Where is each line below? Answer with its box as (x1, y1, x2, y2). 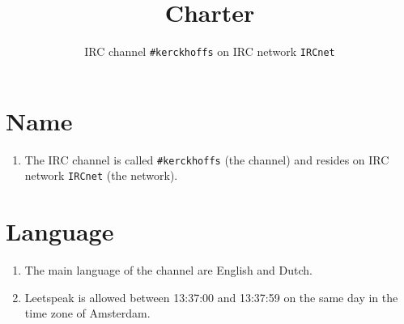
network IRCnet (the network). (24, 167, 178, 184)
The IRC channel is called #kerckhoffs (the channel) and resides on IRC (24, 151, 389, 168)
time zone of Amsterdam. (24, 305, 151, 322)
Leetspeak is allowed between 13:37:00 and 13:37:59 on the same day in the (24, 288, 398, 305)
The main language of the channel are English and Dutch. (24, 262, 313, 279)
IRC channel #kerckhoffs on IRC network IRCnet (84, 43, 335, 60)
